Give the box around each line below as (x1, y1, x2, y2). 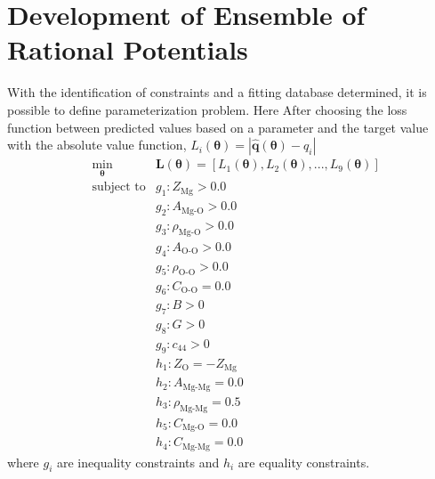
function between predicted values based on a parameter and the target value (7, 118, 429, 136)
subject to (92, 181, 146, 194)
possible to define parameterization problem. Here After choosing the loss (7, 100, 407, 118)
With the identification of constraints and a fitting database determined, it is (7, 83, 427, 101)
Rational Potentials (7, 31, 248, 68)
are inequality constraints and (57, 452, 220, 471)
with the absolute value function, (7, 135, 187, 154)
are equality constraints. (238, 452, 370, 471)
